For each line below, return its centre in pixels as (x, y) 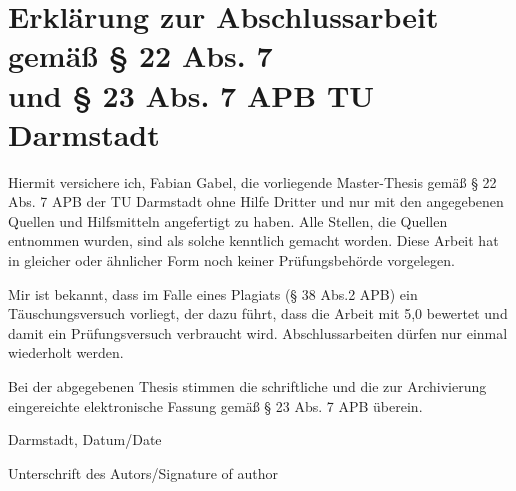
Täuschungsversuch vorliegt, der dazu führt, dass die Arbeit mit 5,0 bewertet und (258, 313)
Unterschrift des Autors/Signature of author (143, 472)
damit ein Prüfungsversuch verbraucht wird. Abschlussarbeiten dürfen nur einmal (258, 332)
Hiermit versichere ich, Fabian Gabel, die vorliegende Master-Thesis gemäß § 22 (252, 181)
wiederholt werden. (66, 352)
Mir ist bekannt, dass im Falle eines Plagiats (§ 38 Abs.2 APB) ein (213, 293)
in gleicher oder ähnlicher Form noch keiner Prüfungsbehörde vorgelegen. (231, 260)
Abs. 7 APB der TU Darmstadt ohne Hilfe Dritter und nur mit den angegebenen (256, 201)
